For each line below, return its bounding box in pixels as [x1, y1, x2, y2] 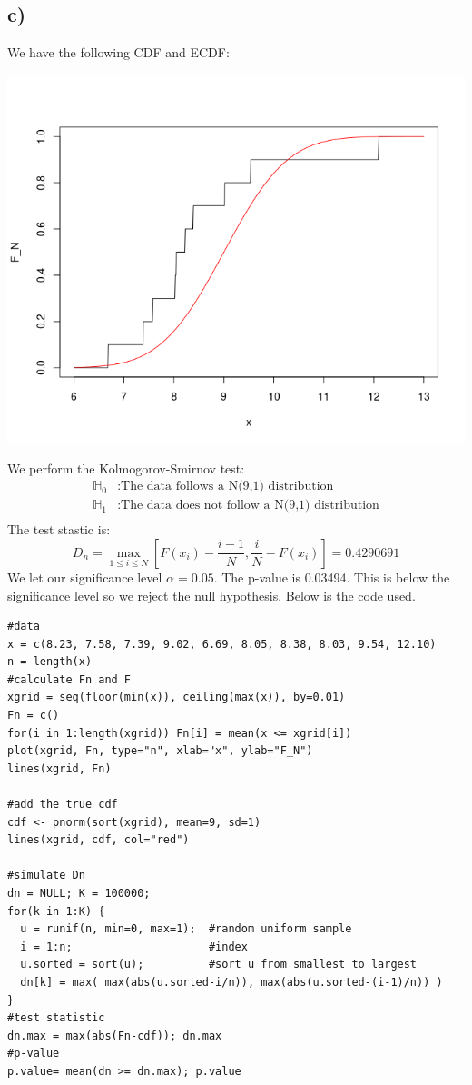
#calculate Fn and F [7, 672, 132, 686]
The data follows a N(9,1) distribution [121, 480, 334, 493]
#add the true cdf [7, 798, 118, 811]
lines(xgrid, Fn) [7, 761, 112, 775]
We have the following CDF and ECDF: [7, 43, 230, 62]
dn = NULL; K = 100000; [7, 887, 151, 901]
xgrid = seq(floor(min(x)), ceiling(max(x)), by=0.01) [7, 691, 346, 704]
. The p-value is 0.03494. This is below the [213, 567, 450, 586]
